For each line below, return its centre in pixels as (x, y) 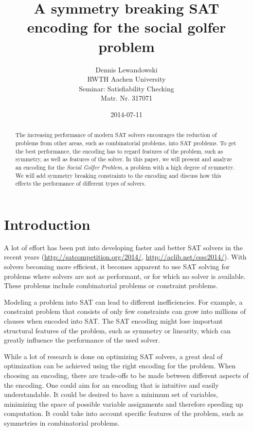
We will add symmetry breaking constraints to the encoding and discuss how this (118, 175)
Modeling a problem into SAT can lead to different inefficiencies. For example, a (123, 302)
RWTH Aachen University (126, 79)
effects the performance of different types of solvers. (81, 183)
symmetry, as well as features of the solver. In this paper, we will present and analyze (124, 159)
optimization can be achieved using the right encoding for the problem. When (120, 366)
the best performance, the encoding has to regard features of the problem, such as (119, 151)
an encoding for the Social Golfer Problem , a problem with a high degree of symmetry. (125, 167)
